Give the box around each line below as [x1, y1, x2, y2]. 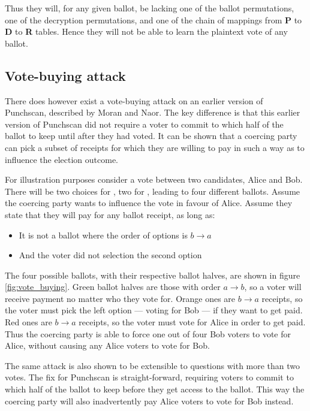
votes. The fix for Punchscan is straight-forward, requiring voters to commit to [5, 371, 294, 383]
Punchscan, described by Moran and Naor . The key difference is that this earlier [5, 106, 300, 119]
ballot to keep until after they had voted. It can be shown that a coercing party [5, 129, 297, 142]
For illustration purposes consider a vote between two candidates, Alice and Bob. [5, 173, 303, 186]
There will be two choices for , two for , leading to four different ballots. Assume [5, 185, 300, 197]
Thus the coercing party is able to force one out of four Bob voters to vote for [5, 327, 291, 340]
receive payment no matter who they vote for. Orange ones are [5, 292, 236, 304]
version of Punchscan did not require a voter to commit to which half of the [5, 117, 284, 130]
